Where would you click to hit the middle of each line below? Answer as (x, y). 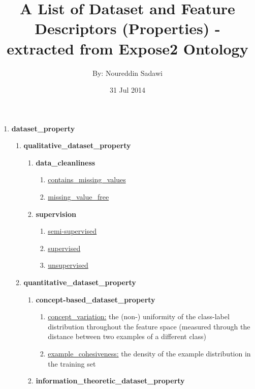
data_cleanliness (66, 162)
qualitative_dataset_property (77, 145)
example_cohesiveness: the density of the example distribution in (149, 353)
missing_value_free (78, 197)
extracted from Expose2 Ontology (127, 48)
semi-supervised (72, 231)
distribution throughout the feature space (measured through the (149, 326)
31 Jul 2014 (127, 90)
